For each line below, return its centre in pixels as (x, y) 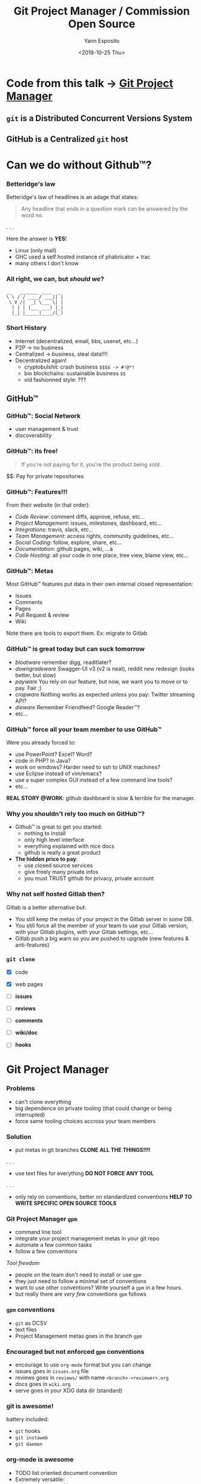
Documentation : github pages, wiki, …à (64, 549)
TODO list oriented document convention (66, 1473)
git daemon (29, 1445)
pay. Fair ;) (28, 688)
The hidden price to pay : (46, 859)
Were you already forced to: (41, 742)
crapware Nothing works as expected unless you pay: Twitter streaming (105, 694)
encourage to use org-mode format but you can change (83, 1364)
